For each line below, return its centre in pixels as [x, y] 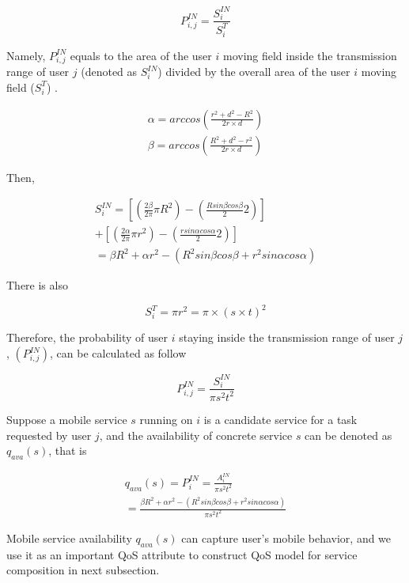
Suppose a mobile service [67, 419]
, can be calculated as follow [118, 353]
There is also [37, 285]
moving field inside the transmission [310, 55]
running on [166, 419]
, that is [68, 450]
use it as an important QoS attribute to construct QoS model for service [182, 554]
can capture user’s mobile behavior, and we [286, 538]
